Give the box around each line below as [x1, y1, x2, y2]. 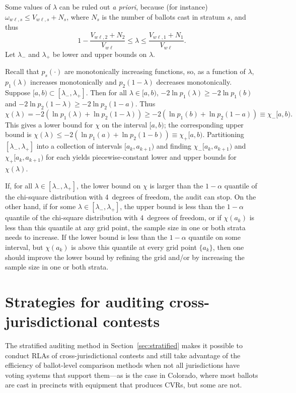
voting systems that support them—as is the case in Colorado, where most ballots [5, 369, 258, 380]
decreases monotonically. [156, 77, 232, 87]
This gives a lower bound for [5, 119, 93, 129]
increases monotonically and [30, 77, 117, 87]
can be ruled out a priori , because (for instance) [59, 2, 208, 12]
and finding [156, 141, 192, 151]
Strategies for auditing [5, 291, 164, 311]
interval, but [5, 241, 43, 252]
